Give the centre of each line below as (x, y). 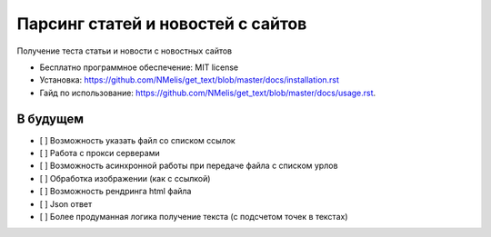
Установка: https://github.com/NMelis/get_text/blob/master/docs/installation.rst (190, 80)
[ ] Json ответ (66, 203)
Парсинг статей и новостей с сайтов (162, 24)
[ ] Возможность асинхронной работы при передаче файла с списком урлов (189, 166)
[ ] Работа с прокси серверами (100, 153)
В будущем (50, 118)
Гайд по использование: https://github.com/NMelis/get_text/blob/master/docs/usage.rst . (208, 93)
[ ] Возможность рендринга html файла (115, 192)
